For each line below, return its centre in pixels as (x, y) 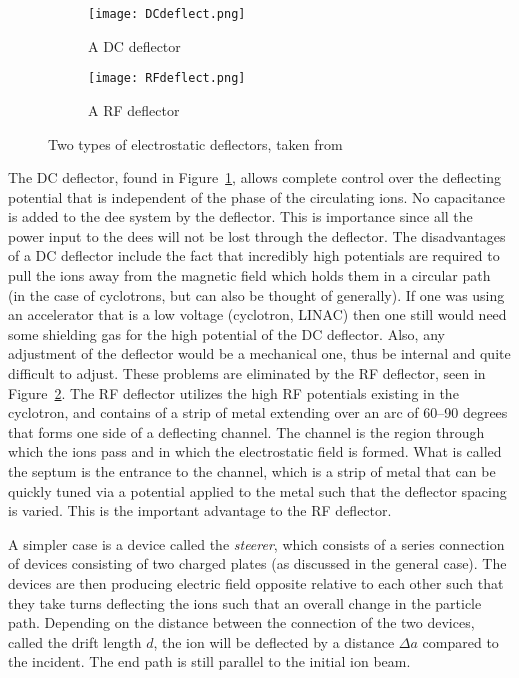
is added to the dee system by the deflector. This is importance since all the (240, 216)
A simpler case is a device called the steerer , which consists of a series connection (256, 543)
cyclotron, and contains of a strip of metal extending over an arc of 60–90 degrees (258, 412)
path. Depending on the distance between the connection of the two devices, (241, 622)
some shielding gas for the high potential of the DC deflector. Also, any (226, 333)
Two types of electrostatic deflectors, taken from (195, 143)
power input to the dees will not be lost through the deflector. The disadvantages (257, 235)
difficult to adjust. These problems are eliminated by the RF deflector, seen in (247, 373)
